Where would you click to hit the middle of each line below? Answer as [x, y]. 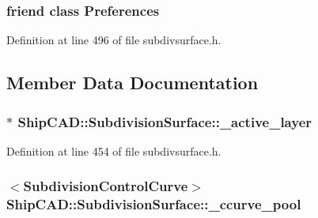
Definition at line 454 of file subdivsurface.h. [114, 150]
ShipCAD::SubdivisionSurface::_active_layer [165, 121]
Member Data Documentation [132, 83]
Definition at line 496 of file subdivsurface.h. [114, 40]
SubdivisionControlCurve [106, 186]
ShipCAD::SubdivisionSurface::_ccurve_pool [154, 204]
